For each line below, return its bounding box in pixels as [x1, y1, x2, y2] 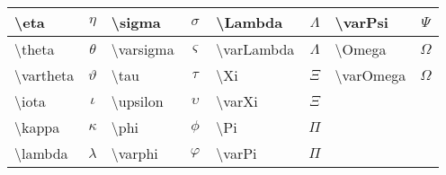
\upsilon [111, 91, 164, 111]
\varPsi [334, 12, 388, 32]
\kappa [14, 117, 60, 137]
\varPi [216, 143, 257, 163]
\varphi [111, 143, 158, 163]
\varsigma [111, 39, 174, 59]
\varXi [216, 91, 258, 111]
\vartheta [14, 65, 75, 85]
